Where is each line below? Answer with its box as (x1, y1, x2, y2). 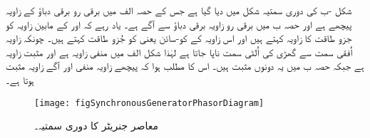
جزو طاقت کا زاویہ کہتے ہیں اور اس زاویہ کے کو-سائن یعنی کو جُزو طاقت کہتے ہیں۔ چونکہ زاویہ (6, 31, 352, 46)
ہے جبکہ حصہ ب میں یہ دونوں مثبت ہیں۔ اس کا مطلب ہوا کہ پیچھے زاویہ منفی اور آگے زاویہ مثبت (6, 58, 364, 73)
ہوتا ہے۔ (6, 72, 34, 87)
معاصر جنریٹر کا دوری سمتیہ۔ (34, 118, 158, 133)
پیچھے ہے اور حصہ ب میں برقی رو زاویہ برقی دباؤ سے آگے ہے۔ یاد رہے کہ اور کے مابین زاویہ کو (6, 16, 352, 31)
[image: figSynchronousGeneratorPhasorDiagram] (34, 97, 264, 108)
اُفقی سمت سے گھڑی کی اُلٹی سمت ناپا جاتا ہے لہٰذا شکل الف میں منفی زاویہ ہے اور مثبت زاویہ (6, 44, 352, 59)
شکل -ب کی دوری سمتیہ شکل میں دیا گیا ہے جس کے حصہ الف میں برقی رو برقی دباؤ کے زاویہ (6, 3, 352, 17)
